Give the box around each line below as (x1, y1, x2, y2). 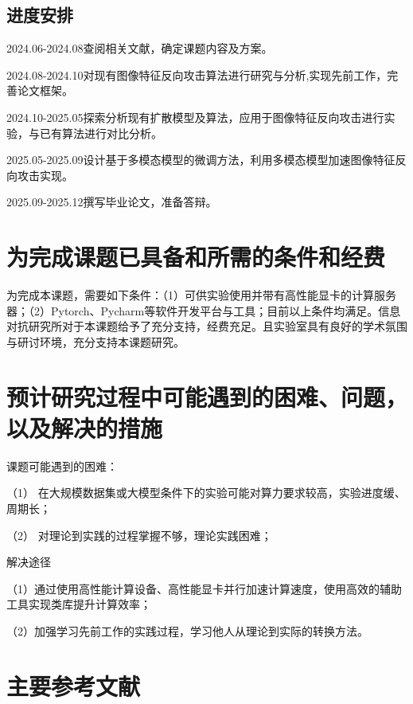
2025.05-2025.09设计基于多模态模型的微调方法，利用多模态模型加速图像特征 (6, 151, 395, 168)
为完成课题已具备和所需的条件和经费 (6, 241, 386, 273)
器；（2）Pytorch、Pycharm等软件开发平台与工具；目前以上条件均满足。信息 (6, 302, 401, 319)
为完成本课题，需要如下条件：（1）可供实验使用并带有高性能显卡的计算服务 (6, 287, 396, 303)
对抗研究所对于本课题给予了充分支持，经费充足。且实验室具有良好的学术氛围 (6, 318, 407, 334)
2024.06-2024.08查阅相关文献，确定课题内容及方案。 (6, 40, 273, 57)
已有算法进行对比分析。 (39, 124, 162, 141)
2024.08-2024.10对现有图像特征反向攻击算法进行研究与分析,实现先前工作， (6, 66, 388, 83)
